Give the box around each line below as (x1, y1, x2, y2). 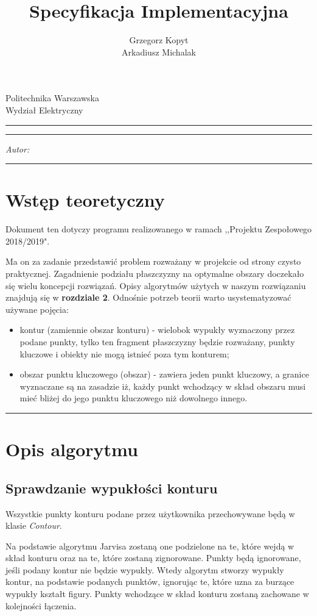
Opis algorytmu (5, 437, 138, 462)
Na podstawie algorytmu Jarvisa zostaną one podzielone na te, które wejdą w (5, 539, 294, 552)
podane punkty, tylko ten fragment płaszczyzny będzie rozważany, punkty (19, 335, 295, 348)
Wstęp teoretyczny (5, 187, 165, 212)
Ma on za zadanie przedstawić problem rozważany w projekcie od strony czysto (5, 255, 301, 268)
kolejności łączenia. (5, 599, 77, 612)
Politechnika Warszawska (5, 91, 99, 104)
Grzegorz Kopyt (129, 34, 189, 46)
